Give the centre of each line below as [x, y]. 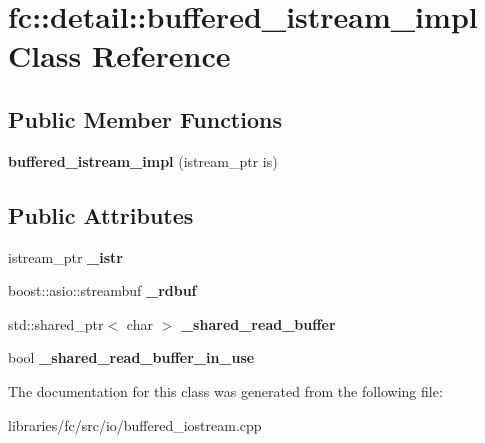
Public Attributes [101, 214]
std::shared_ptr [56, 323]
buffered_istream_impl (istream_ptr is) [143, 160]
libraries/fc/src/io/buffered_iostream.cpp [135, 424]
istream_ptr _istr [65, 256]
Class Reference [119, 55]
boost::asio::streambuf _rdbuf [102, 290]
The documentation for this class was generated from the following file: [225, 390]
